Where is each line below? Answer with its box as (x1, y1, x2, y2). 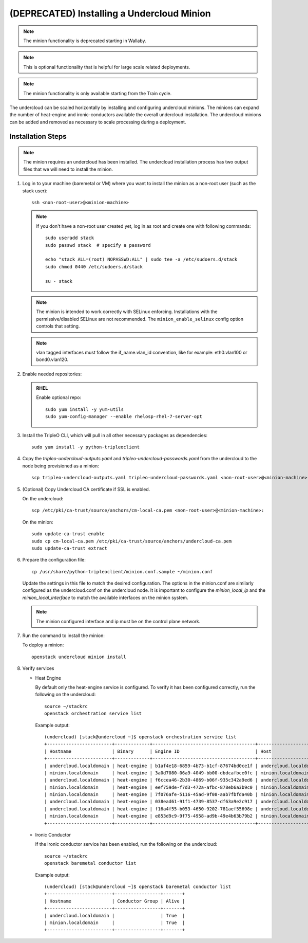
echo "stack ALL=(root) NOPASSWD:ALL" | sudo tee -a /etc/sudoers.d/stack (45, 257, 238, 262)
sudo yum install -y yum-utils (45, 406, 124, 412)
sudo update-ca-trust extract (31, 545, 108, 551)
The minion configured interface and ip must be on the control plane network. (36, 618, 201, 624)
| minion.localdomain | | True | (44, 919, 185, 926)
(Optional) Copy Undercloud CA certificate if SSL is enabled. (22, 486, 150, 492)
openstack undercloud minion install (31, 654, 127, 660)
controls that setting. (36, 323, 80, 329)
